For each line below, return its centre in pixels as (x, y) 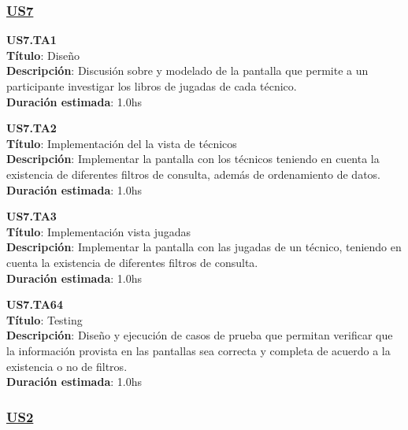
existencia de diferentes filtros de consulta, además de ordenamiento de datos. (193, 174)
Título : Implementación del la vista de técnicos (122, 143)
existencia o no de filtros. (67, 366)
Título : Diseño (43, 55)
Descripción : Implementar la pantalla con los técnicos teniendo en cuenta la (193, 159)
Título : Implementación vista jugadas (99, 231)
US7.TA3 (32, 216)
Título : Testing (45, 319)
